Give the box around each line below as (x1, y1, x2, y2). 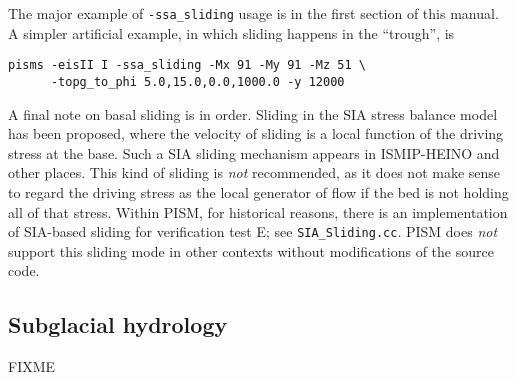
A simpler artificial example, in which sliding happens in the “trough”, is (8, 22, 455, 43)
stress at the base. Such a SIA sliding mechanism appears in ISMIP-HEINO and (8, 142, 500, 163)
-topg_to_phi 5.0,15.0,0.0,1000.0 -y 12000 (50, 74, 345, 89)
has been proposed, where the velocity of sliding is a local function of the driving (8, 123, 504, 144)
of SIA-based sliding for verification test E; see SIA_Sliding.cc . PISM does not (8, 221, 498, 242)
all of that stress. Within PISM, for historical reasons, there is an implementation (8, 201, 508, 222)
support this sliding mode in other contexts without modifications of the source (8, 240, 494, 261)
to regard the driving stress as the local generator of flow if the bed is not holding (8, 181, 509, 202)
